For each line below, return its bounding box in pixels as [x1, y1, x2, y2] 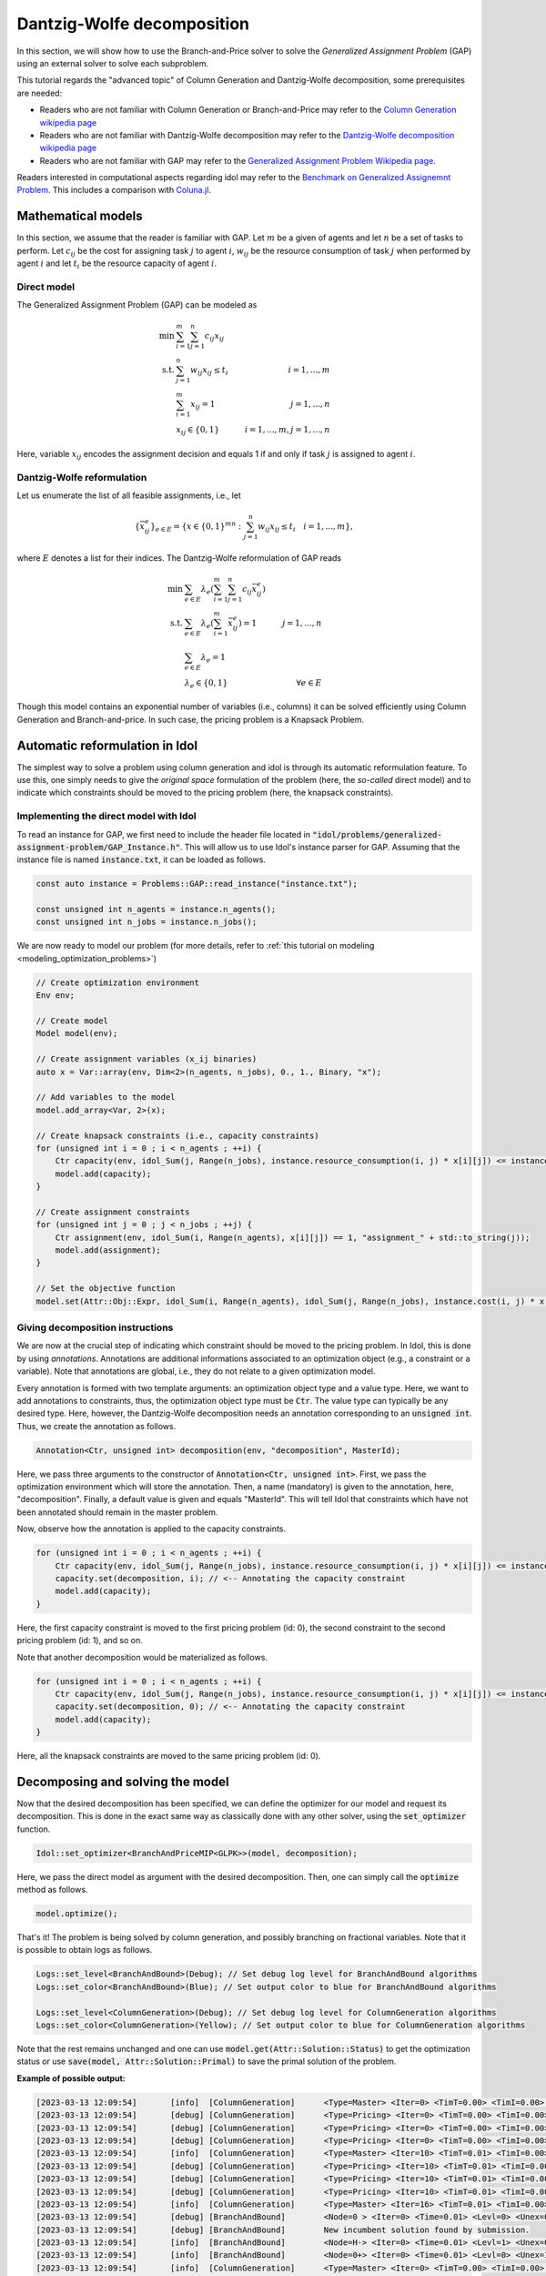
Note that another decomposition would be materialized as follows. [16, 1651, 268, 1662]
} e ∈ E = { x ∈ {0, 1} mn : [150, 520, 242, 533]
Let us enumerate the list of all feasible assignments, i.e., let [16, 490, 241, 501]
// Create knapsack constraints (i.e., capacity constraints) [35, 1130, 319, 1141]
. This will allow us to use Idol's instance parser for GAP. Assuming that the [179, 841, 460, 852]
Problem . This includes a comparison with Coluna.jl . [16, 185, 211, 196]
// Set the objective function [35, 1284, 177, 1294]
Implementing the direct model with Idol [16, 810, 197, 823]
